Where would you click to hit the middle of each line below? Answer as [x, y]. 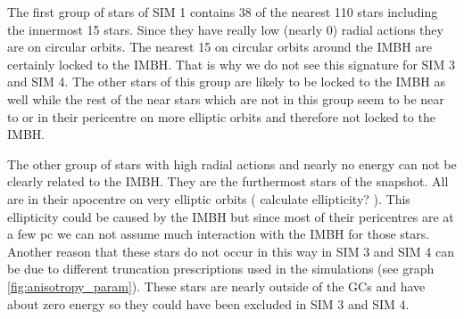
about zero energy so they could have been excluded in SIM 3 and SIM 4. [208, 303]
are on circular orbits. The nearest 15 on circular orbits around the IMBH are [220, 47]
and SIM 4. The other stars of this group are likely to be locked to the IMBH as [227, 82]
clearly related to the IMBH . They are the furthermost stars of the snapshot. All [228, 181]
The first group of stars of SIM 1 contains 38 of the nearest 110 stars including [223, 12]
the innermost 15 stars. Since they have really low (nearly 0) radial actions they [225, 29]
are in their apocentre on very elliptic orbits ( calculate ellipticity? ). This [209, 198]
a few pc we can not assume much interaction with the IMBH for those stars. [219, 234]
